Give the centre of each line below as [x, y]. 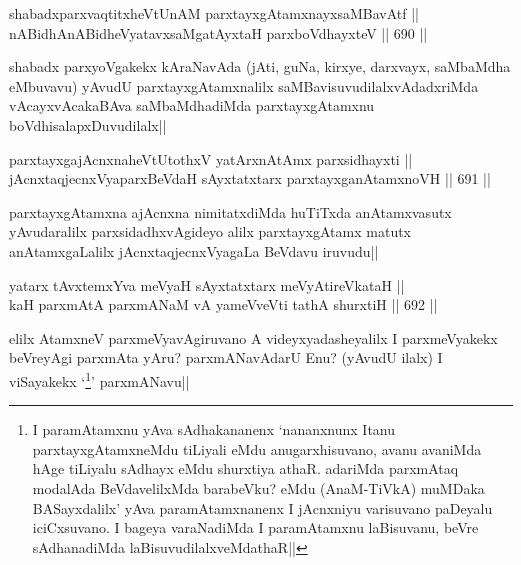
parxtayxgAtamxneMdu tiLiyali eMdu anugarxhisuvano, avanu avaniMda [257, 448]
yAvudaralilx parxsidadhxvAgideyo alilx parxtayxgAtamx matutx [210, 231]
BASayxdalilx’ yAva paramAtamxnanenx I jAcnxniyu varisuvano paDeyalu [262, 507]
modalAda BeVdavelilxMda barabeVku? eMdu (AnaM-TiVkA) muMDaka [258, 487]
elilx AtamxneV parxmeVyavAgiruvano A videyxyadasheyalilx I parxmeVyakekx [253, 337]
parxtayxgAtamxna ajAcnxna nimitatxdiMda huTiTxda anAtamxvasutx [230, 211]
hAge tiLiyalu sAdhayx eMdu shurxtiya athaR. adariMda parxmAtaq [245, 468]
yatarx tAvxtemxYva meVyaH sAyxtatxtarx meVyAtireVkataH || [207, 284]
